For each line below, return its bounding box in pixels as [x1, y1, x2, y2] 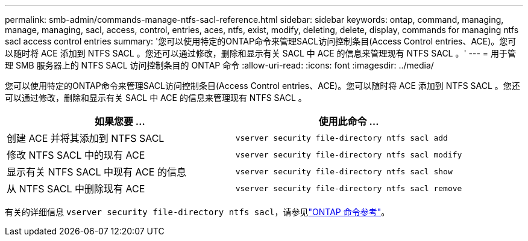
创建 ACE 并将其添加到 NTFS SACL [7, 132, 165, 144]
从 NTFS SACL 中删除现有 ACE [7, 183, 145, 195]
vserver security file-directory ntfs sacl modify [235, 150, 462, 159]
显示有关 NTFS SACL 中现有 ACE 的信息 [7, 166, 186, 178]
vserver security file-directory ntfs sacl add [235, 133, 448, 142]
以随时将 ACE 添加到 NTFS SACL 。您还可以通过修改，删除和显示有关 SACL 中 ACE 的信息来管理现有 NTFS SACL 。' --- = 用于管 [5, 48, 517, 58]
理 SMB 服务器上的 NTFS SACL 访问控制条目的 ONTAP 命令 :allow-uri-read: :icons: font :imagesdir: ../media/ [5, 60, 434, 70]
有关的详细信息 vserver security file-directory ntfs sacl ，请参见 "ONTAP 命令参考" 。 [5, 207, 390, 217]
